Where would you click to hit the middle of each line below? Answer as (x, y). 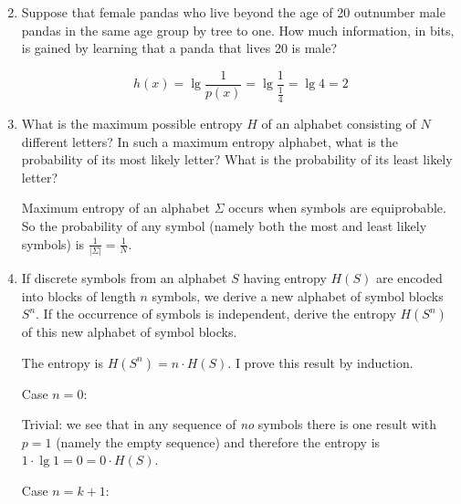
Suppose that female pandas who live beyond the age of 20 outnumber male (233, 12)
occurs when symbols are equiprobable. (337, 208)
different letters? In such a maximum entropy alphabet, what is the (210, 141)
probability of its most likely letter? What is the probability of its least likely (237, 159)
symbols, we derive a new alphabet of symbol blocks (298, 295)
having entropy (285, 277)
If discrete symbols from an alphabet (124, 277)
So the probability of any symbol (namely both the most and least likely (224, 226)
